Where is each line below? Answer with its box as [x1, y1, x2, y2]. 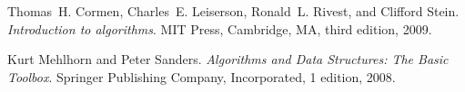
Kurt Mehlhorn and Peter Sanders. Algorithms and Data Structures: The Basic [7, 50, 449, 69]
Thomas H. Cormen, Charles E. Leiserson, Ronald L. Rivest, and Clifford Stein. [7, 2, 460, 20]
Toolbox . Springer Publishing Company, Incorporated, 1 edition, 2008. [7, 67, 396, 86]
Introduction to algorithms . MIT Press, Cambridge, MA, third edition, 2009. [7, 19, 432, 38]
